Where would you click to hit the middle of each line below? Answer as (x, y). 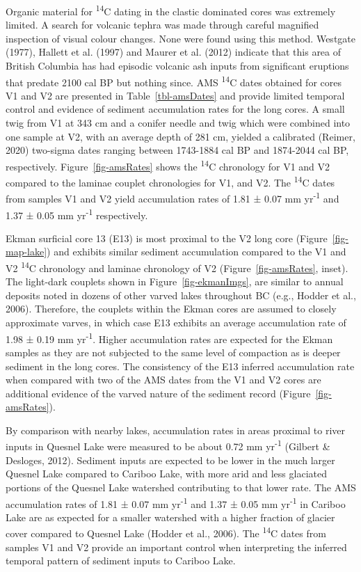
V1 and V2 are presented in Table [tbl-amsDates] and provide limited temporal (175, 95)
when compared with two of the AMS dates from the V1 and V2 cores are (163, 380)
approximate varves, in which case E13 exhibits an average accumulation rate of (176, 323)
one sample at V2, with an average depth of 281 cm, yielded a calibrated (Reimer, (180, 136)
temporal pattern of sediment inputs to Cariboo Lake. (121, 561)
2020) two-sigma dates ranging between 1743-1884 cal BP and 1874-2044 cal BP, (177, 150)
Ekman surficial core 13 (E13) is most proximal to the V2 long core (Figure (167, 238)
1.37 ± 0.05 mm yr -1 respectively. (77, 214)
